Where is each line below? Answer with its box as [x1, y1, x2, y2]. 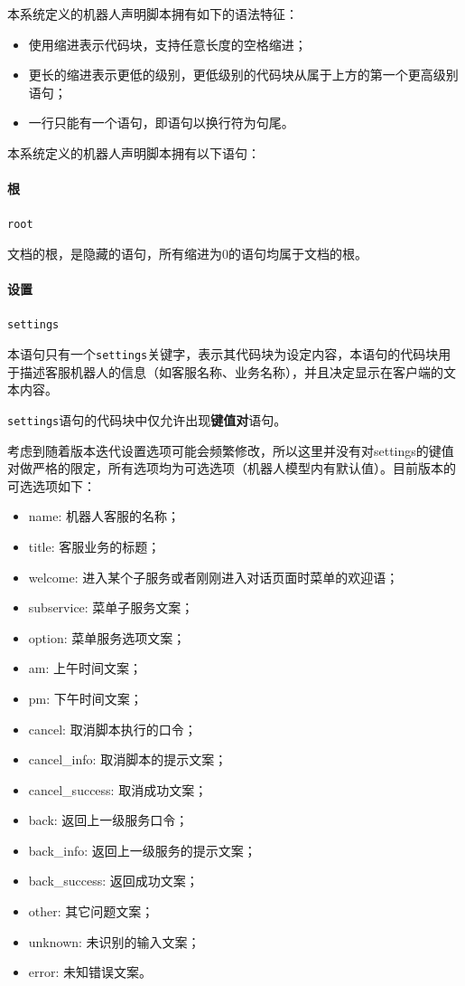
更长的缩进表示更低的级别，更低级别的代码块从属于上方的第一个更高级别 [28, 65, 459, 84]
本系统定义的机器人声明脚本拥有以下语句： [7, 143, 260, 162]
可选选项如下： [7, 476, 96, 495]
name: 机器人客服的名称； [28, 507, 181, 526]
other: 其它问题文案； [28, 902, 154, 921]
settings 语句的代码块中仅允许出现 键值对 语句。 [7, 410, 287, 429]
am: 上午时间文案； [28, 659, 143, 678]
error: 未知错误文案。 [28, 962, 153, 981]
